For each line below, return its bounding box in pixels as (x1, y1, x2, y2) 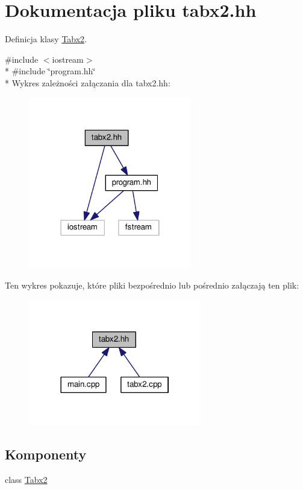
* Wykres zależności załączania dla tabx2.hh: (5, 76, 170, 89)
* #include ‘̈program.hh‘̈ (5, 65, 96, 77)
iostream (52, 53, 84, 65)
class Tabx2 (5, 473, 48, 486)
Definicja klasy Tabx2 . (5, 33, 87, 45)
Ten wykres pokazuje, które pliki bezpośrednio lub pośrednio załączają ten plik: (5, 278, 299, 291)
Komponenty (5, 445, 87, 464)
